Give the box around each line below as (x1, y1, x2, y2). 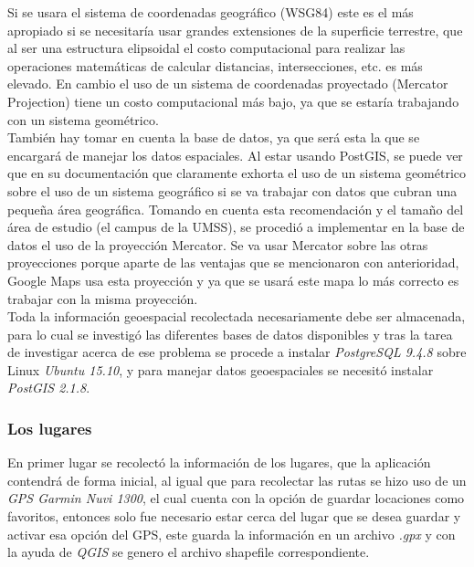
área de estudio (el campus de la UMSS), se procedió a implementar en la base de (7, 217, 465, 236)
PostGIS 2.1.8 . (7, 378, 90, 397)
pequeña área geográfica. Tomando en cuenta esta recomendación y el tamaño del (7, 199, 464, 218)
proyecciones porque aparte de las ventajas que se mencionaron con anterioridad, (7, 253, 459, 272)
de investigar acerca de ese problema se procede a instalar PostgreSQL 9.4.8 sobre (7, 342, 467, 362)
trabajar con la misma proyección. (7, 289, 198, 308)
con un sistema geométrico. (7, 110, 159, 129)
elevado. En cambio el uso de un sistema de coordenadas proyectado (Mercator (7, 74, 448, 93)
